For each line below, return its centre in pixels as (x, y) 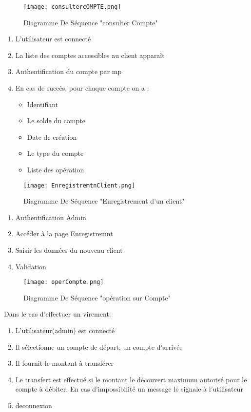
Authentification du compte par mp (68, 71)
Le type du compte (55, 153)
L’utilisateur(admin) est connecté (65, 330)
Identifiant (42, 104)
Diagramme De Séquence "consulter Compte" (91, 22)
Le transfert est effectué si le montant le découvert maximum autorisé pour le (131, 379)
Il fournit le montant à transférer (65, 363)
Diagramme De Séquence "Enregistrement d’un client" (104, 201)
